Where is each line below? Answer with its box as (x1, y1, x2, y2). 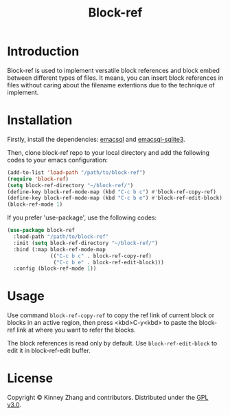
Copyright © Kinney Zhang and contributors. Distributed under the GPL (7, 394, 209, 402)
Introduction (7, 43, 80, 59)
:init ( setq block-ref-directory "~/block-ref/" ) (13, 240, 158, 246)
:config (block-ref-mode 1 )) (13, 265, 97, 273)
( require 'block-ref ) (7, 175, 69, 182)
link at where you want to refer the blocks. (16, 326, 136, 334)
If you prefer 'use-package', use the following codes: (7, 213, 157, 222)
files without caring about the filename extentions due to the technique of (7, 81, 215, 89)
